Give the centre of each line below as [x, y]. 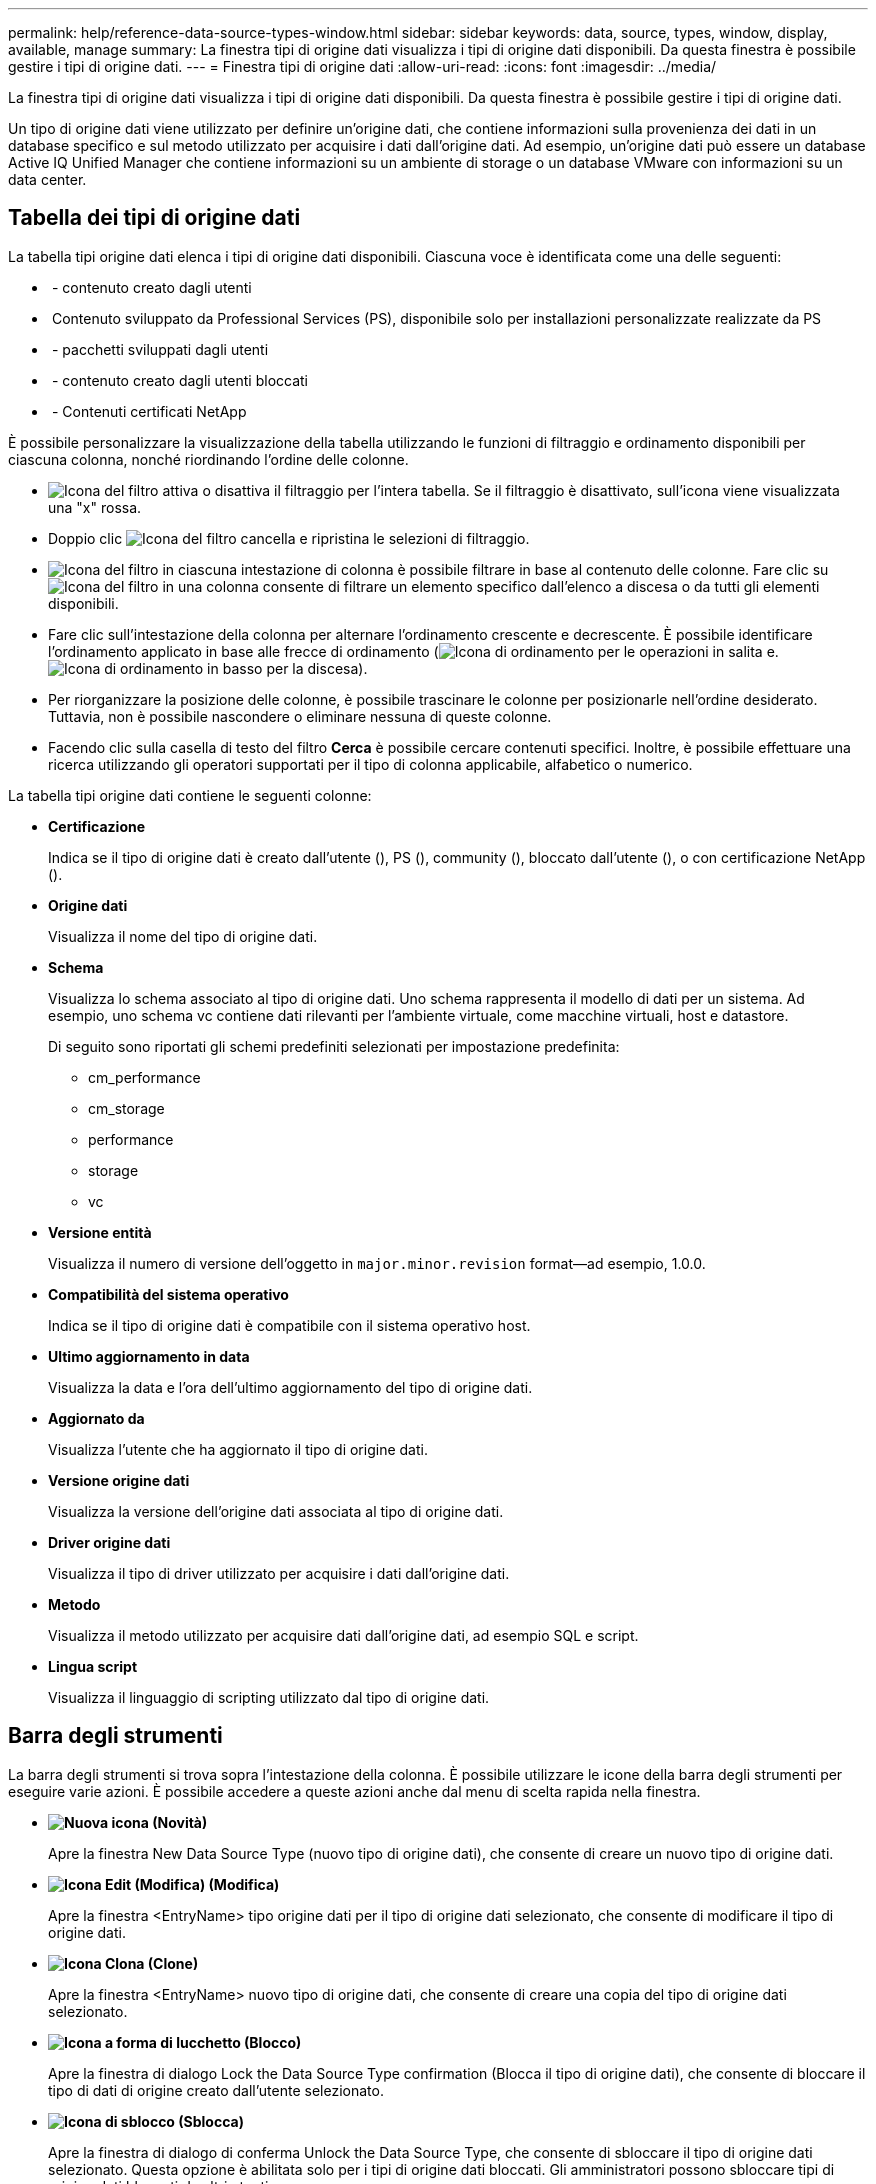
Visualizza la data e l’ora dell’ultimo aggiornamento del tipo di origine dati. [290, 1387]
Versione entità [100, 1232]
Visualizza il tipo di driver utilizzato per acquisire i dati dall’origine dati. [279, 1573]
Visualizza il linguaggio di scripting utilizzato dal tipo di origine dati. [269, 1697]
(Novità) [180, 1822]
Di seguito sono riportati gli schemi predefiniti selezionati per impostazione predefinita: [334, 1046]
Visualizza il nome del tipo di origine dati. [183, 936]
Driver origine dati [109, 1542]
